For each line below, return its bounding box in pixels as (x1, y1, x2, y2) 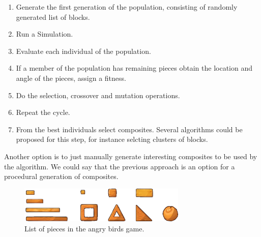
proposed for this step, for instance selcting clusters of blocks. (16, 134, 208, 144)
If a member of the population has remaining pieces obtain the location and (16, 63, 252, 73)
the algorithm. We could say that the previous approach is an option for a (4, 161, 235, 171)
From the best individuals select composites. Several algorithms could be (16, 124, 243, 134)
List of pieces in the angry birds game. (24, 223, 144, 233)
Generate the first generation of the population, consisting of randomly (16, 2, 238, 12)
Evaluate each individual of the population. (16, 45, 151, 56)
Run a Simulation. (16, 28, 73, 39)
